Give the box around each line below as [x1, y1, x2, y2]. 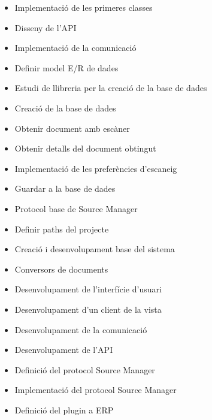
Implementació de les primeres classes [14, 1, 153, 13]
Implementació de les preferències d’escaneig [14, 162, 177, 174]
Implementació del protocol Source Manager [14, 383, 177, 396]
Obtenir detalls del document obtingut [14, 142, 156, 155]
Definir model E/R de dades [14, 61, 119, 74]
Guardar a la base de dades [14, 182, 116, 195]
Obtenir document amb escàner [14, 122, 130, 134]
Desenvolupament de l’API [14, 343, 113, 356]
